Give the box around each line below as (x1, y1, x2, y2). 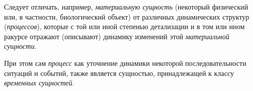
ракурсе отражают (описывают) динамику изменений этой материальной (4, 31, 229, 41)
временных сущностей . (4, 77, 74, 88)
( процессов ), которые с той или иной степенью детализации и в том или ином (4, 21, 245, 32)
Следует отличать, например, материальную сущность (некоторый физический (4, 2, 248, 12)
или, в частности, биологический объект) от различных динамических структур (4, 11, 249, 22)
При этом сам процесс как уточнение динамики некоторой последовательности (4, 57, 246, 68)
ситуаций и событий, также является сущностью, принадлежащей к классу (4, 67, 234, 78)
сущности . (4, 41, 37, 51)
